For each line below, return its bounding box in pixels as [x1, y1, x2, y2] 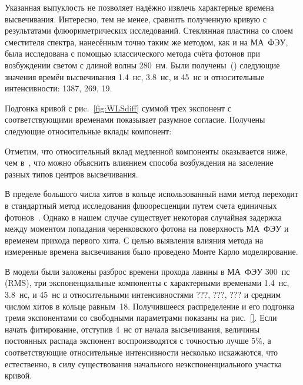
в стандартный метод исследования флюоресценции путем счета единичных [5, 199, 277, 211]
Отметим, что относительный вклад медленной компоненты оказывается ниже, [5, 144, 288, 157]
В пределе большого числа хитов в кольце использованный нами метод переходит [5, 187, 298, 200]
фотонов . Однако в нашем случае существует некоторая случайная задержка [5, 210, 282, 223]
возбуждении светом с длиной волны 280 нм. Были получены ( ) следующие [5, 58, 280, 71]
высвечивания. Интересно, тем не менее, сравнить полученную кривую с [5, 12, 267, 25]
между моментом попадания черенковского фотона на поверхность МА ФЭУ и [5, 222, 289, 235]
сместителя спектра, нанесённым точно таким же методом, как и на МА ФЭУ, [5, 35, 288, 48]
